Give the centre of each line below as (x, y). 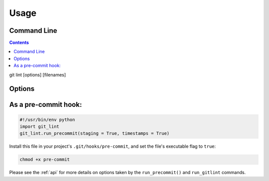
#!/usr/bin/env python (47, 120)
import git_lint (40, 127)
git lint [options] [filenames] (38, 75)
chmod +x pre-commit (45, 160)
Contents (19, 43)
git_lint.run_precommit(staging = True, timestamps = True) (95, 134)
